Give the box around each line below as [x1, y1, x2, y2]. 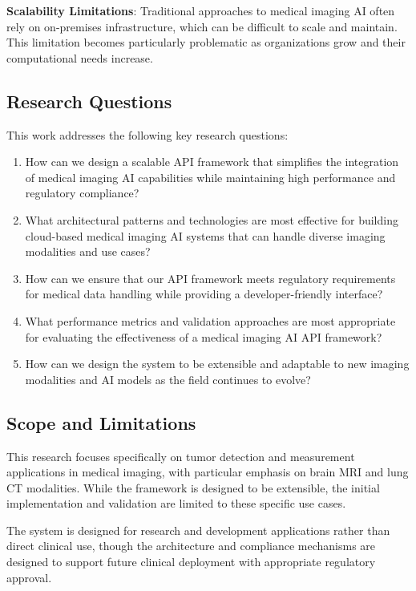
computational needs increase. [6, 49, 153, 66]
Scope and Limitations [6, 410, 196, 435]
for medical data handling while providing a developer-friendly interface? [25, 285, 383, 302]
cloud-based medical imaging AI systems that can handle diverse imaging [25, 227, 386, 244]
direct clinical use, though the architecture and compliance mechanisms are [6, 537, 376, 554]
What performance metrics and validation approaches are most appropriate [25, 312, 396, 329]
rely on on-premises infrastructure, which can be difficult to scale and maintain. [6, 18, 398, 34]
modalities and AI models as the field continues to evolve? [25, 370, 311, 387]
